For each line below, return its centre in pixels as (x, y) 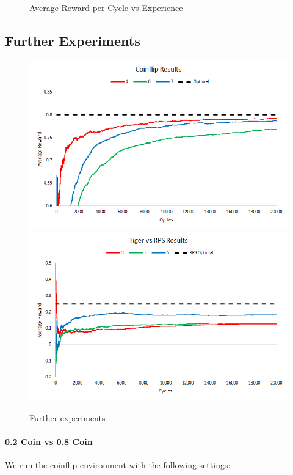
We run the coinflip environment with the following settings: (118, 464)
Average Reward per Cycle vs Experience (106, 7)
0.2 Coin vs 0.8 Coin (49, 441)
